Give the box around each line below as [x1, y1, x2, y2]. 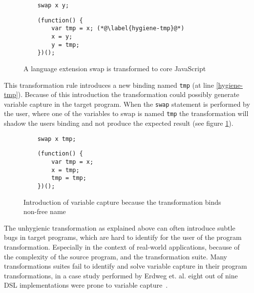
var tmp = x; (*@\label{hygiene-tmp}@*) [51, 25, 185, 32]
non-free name [23, 206, 66, 216]
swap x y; [37, 2, 69, 9]
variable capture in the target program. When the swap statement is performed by [4, 98, 250, 109]
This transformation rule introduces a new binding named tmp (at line [4, 79, 214, 90]
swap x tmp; [37, 135, 76, 142]
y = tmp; [51, 41, 80, 48]
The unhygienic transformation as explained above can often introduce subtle [4, 222, 235, 233]
